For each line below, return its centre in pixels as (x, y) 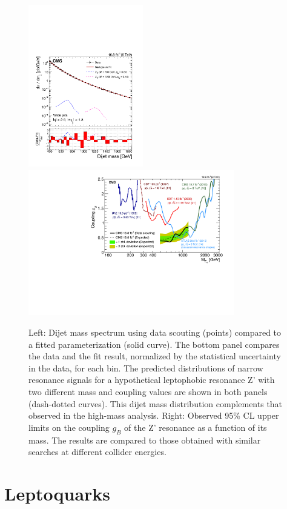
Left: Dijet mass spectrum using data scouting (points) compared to (155, 332)
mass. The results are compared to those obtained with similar (145, 440)
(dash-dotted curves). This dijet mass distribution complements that (156, 403)
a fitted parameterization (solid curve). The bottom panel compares (154, 344)
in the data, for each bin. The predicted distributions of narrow (146, 368)
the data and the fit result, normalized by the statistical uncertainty (155, 356)
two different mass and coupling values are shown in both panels (148, 391)
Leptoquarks (58, 493)
